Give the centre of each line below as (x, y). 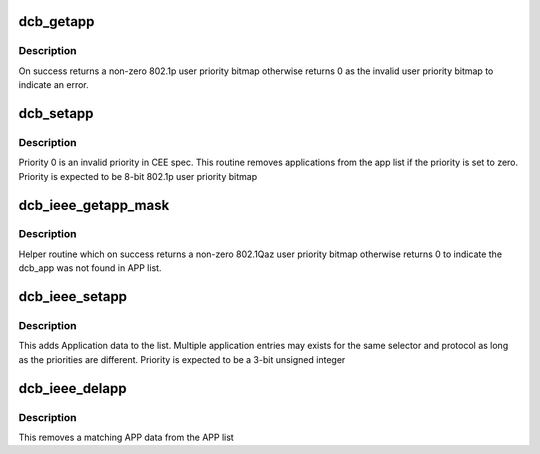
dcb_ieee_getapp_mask (94, 205)
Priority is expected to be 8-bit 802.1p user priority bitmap (138, 176)
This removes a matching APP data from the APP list (126, 437)
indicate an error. (53, 85)
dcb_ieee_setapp (73, 296)
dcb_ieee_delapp (72, 388)
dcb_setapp (56, 113)
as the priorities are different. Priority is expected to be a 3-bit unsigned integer (182, 359)
